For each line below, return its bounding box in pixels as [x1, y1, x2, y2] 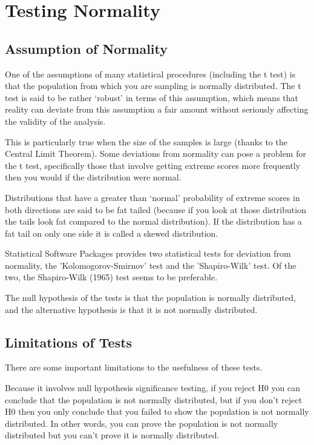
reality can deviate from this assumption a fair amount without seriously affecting [5, 103, 309, 116]
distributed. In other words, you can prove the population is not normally [5, 417, 278, 429]
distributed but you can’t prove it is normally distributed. [5, 429, 220, 441]
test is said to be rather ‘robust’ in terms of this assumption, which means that [5, 91, 299, 104]
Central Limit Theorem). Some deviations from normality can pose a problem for [5, 147, 306, 160]
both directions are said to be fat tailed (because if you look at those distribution [5, 203, 306, 216]
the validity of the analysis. [5, 114, 106, 127]
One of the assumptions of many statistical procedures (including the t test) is [5, 67, 296, 80]
